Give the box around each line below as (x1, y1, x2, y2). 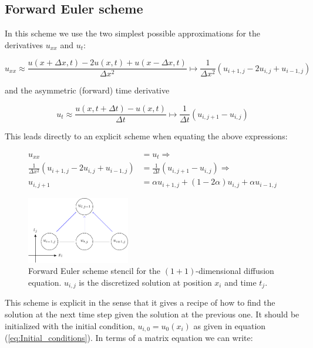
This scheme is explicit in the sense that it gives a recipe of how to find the (5, 296, 275, 309)
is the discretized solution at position (79, 276, 212, 288)
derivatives (5, 38, 43, 51)
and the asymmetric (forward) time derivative (5, 84, 170, 96)
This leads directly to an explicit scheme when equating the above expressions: (5, 130, 288, 142)
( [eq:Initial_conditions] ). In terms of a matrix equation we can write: (5, 331, 253, 343)
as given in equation (193, 319, 266, 332)
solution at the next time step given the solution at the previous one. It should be (5, 307, 299, 320)
